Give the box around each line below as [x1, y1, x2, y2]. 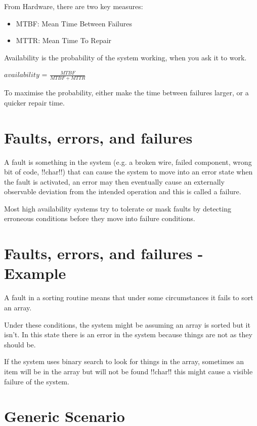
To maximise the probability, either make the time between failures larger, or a [4, 87, 249, 98]
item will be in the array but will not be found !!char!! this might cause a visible [4, 366, 253, 376]
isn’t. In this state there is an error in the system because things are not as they [4, 329, 252, 340]
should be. [4, 339, 36, 349]
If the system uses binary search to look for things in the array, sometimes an [4, 356, 244, 367]
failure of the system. [4, 376, 69, 386]
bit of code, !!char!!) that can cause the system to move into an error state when [4, 166, 253, 177]
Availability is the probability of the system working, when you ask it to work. [4, 52, 247, 62]
